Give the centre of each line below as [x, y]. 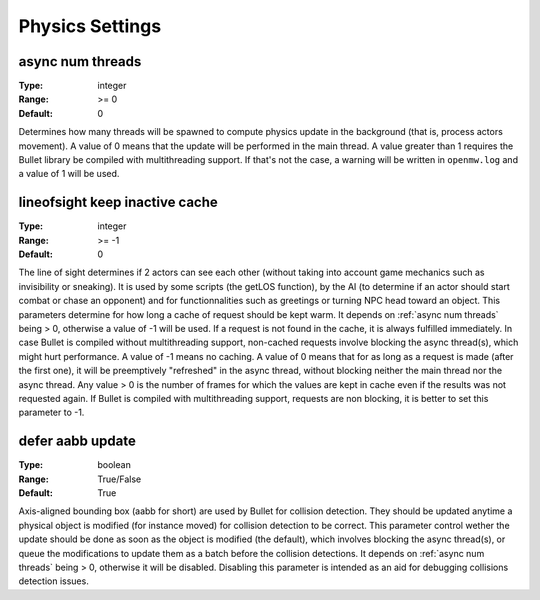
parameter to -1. [51, 412]
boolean [114, 465]
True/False [119, 479]
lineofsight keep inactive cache [118, 202]
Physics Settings [90, 26]
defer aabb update [77, 441]
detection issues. [53, 581]
